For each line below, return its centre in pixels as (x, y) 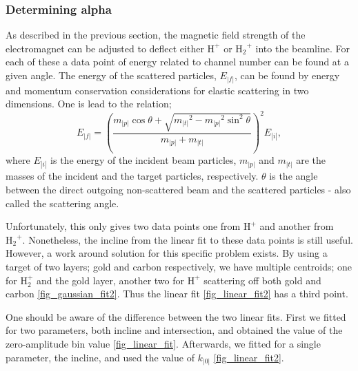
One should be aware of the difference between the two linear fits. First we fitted (176, 316)
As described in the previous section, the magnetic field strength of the (156, 35)
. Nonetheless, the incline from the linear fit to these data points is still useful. (188, 239)
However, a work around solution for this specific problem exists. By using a (167, 253)
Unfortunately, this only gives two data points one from (123, 226)
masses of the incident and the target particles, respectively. (132, 176)
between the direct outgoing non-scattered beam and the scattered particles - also (178, 190)
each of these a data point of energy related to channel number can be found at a (177, 62)
